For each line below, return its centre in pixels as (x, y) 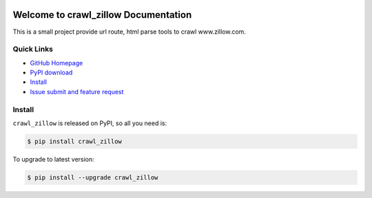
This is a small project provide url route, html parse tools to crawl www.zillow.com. (129, 32)
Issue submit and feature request (77, 91)
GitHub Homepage (56, 63)
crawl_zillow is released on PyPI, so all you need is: (90, 123)
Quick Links (33, 49)
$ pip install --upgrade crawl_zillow (93, 177)
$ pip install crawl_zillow (74, 141)
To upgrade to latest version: (53, 159)
